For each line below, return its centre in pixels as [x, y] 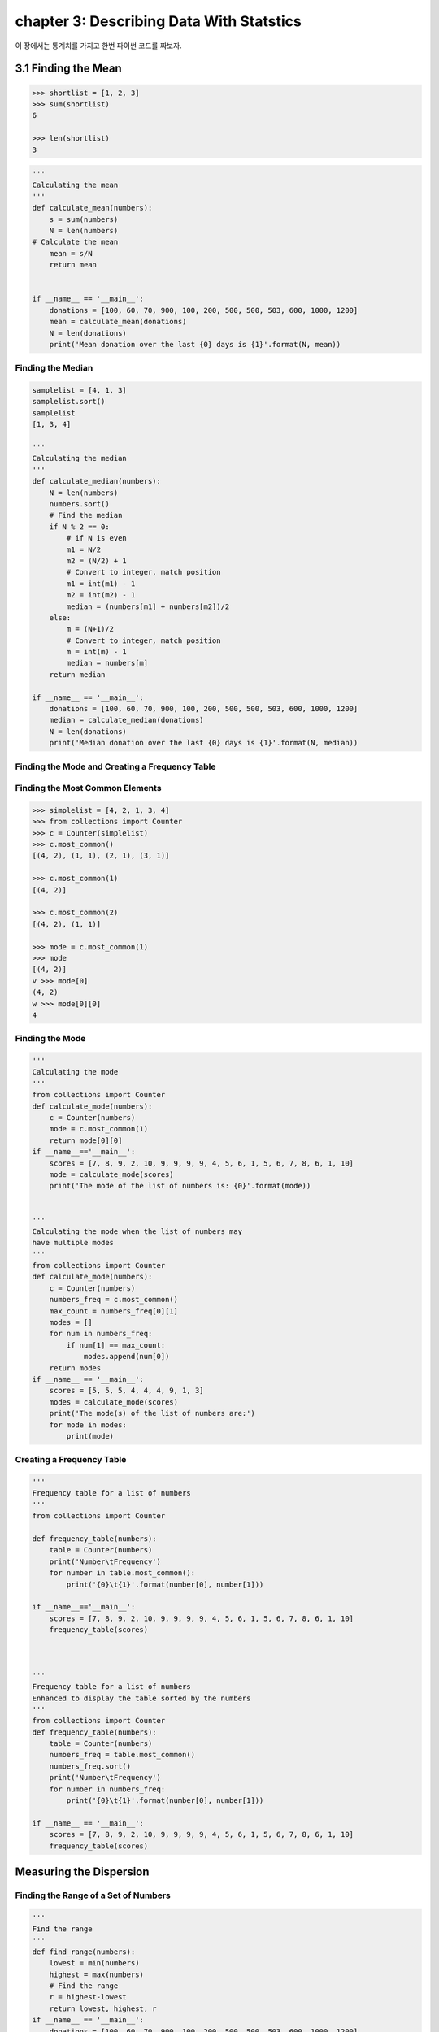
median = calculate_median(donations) [126, 720]
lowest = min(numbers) [94, 1963]
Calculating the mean [75, 185]
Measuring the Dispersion [82, 1872]
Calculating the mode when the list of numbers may [137, 1231]
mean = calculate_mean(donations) [118, 322]
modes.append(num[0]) [126, 1357]
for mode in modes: [88, 1425]
